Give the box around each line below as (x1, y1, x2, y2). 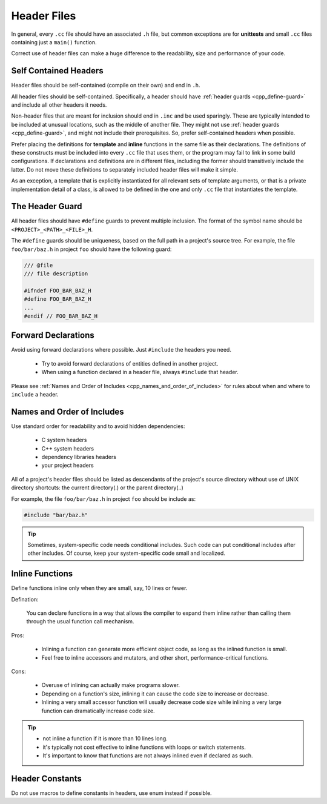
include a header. (11, 391, 59, 398)
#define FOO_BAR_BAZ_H (24, 296, 91, 303)
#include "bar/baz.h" (24, 511, 88, 518)
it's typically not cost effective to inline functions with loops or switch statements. (42, 743, 246, 751)
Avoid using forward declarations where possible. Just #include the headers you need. (11, 346, 231, 353)
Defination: (11, 595, 39, 603)
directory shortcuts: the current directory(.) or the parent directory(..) (11, 484, 184, 491)
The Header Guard (11, 201, 82, 212)
